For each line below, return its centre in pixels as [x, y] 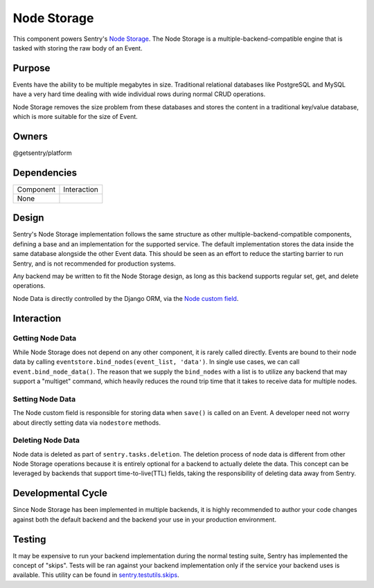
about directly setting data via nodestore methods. [87, 423]
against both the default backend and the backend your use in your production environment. [145, 520]
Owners [30, 136]
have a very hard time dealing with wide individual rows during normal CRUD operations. [139, 94]
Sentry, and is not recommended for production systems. [94, 264]
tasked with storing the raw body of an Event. [78, 48]
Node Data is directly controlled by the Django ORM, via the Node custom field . [126, 298]
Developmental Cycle [60, 494]
